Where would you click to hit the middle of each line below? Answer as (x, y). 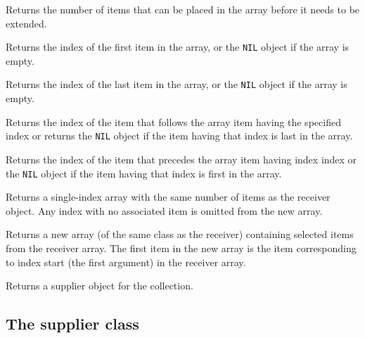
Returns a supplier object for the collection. (100, 286)
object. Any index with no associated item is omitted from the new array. (164, 210)
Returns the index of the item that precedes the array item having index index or (181, 159)
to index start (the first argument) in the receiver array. (126, 262)
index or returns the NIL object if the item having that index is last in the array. (179, 136)
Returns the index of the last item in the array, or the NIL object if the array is (177, 84)
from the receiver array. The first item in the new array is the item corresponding (181, 248)
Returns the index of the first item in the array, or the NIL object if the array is (178, 47)
